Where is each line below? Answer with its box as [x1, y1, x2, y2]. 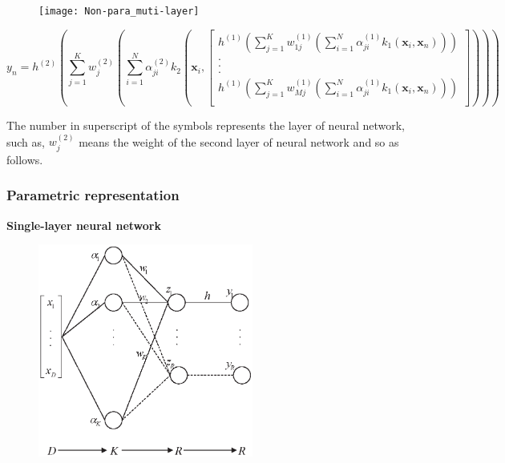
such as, [6, 133, 45, 150]
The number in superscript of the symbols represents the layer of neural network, [6, 117, 405, 134]
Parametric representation [6, 185, 180, 205]
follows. [6, 151, 43, 167]
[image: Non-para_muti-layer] [38, 6, 200, 17]
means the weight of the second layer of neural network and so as [79, 133, 399, 150]
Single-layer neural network [6, 216, 161, 233]
